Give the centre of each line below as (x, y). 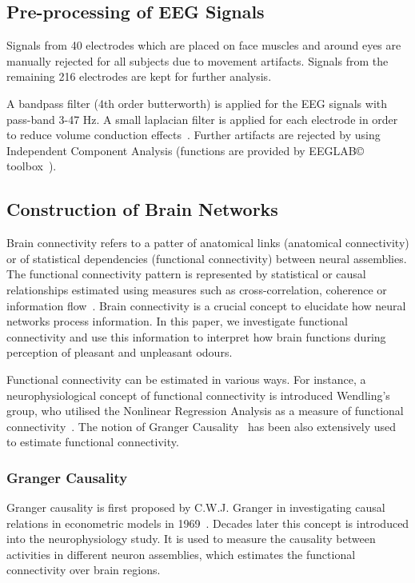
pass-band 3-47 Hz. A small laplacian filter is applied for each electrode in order (202, 119)
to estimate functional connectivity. (93, 442)
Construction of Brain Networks (142, 209)
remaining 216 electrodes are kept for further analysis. (139, 76)
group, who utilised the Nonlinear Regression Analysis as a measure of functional (205, 411)
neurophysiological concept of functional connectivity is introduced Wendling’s (198, 395)
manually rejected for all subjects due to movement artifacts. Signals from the (198, 60)
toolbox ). (32, 166)
